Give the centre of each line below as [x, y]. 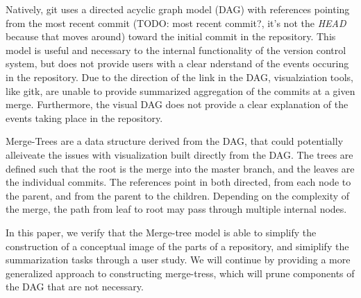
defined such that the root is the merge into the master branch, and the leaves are [180, 168]
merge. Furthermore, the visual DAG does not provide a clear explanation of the [177, 104]
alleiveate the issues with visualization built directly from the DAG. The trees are [179, 154]
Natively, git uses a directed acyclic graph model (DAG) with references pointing [178, 9]
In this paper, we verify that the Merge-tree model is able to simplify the [161, 232]
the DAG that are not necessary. [75, 287]
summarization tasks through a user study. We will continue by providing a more [178, 260]
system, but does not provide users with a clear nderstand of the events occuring [177, 63]
